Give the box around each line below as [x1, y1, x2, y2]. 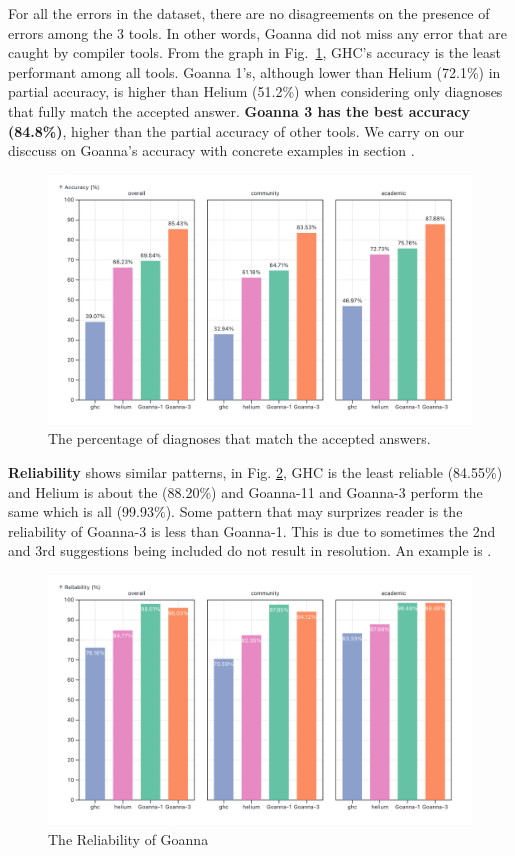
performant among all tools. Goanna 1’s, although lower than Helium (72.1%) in [8, 61, 501, 82]
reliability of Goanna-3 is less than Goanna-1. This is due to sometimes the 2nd [8, 520, 496, 541]
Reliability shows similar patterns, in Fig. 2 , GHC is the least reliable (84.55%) [8, 462, 503, 483]
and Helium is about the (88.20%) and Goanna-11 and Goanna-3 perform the [8, 481, 483, 502]
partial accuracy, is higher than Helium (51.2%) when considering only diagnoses [8, 81, 503, 102]
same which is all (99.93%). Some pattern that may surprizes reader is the [8, 501, 463, 522]
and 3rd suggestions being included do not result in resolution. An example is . [8, 540, 492, 561]
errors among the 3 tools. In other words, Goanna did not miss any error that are [8, 22, 507, 43]
